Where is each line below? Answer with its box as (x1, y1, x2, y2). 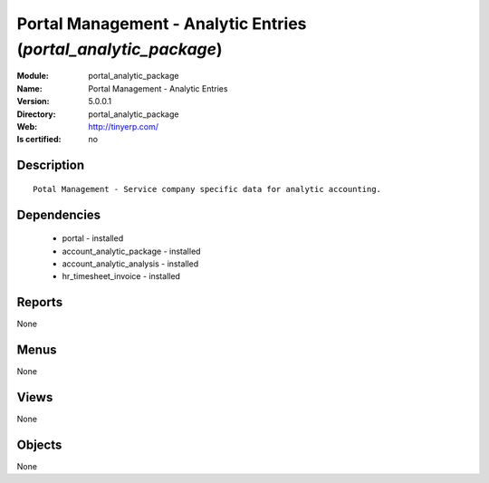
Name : (16, 82, 43, 94)
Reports (16, 295, 63, 310)
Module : (16, 71, 49, 82)
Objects (16, 437, 62, 452)
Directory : (16, 109, 56, 120)
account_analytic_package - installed (62, 246, 201, 256)
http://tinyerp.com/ (88, 121, 158, 131)
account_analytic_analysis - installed (62, 258, 199, 269)
